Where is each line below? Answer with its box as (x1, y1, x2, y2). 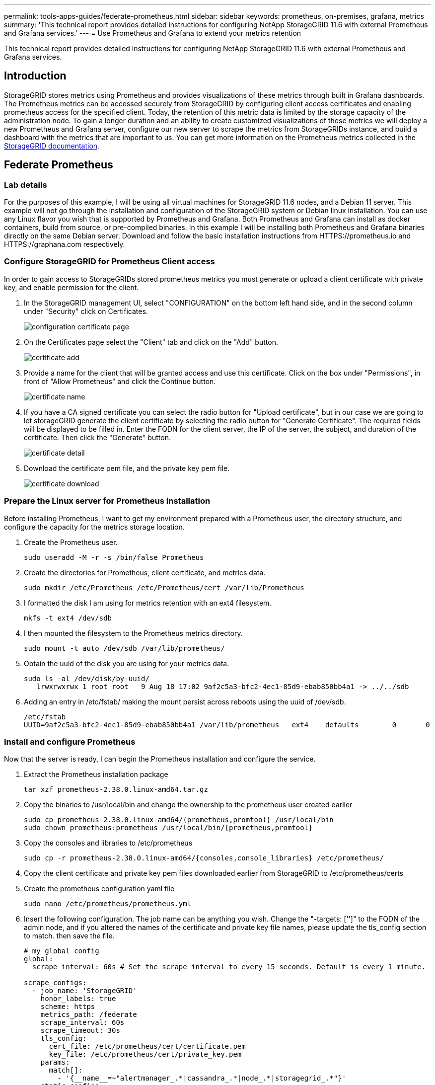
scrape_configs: (24, 979, 87, 987)
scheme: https (40, 1003, 95, 1011)
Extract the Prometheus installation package (24, 770, 168, 779)
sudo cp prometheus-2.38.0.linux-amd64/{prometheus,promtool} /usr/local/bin (24, 816, 334, 824)
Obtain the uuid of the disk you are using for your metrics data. (24, 659, 229, 668)
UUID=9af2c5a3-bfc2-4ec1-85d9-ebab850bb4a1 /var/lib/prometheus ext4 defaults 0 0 (24, 720, 430, 729)
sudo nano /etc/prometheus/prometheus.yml (24, 900, 192, 908)
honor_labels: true (40, 995, 116, 1003)
